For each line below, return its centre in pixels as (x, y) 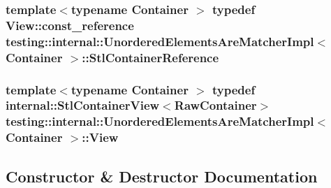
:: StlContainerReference (150, 57)
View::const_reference (70, 25)
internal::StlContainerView (83, 105)
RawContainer (215, 105)
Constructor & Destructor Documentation (162, 176)
